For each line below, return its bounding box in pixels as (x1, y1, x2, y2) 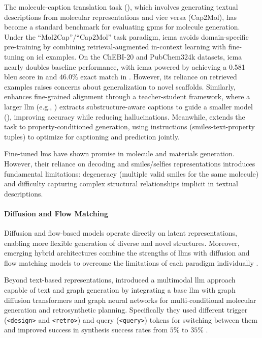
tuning (4, 51, 24, 62)
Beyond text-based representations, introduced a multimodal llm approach (4, 274, 236, 285)
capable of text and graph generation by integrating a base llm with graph (4, 285, 236, 295)
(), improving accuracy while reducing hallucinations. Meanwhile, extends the (4, 111, 245, 122)
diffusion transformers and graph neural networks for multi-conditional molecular (4, 294, 256, 305)
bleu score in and (4, 71, 57, 82)
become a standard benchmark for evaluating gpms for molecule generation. (4, 21, 240, 32)
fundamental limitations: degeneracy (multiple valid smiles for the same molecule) (4, 168, 259, 179)
